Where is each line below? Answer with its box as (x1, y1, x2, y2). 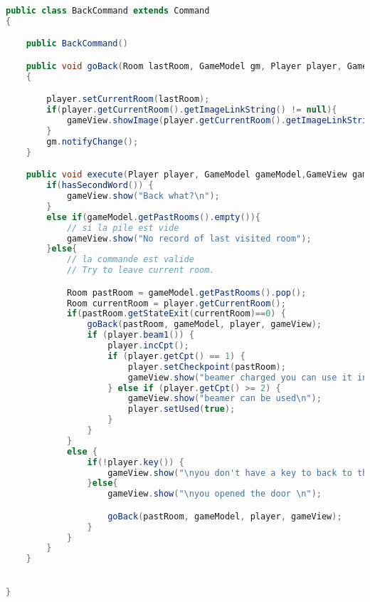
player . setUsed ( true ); (127, 404, 236, 415)
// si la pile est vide (66, 222, 179, 233)
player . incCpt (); (107, 341, 189, 351)
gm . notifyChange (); (46, 136, 139, 147)
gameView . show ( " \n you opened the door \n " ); (107, 489, 322, 499)
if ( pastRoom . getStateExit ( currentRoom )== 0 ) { (66, 308, 286, 319)
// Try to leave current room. (66, 265, 215, 276)
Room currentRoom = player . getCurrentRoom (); (66, 298, 286, 308)
